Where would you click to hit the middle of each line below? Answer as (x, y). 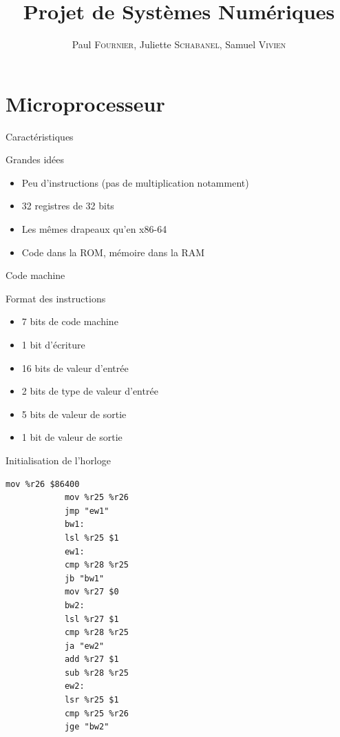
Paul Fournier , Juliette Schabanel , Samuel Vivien (179, 44)
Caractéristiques (40, 136)
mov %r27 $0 (92, 592)
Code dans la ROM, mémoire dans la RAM (113, 252)
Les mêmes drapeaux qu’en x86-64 (94, 229)
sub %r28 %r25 (96, 673)
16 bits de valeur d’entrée (75, 367)
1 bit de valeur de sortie (72, 437)
